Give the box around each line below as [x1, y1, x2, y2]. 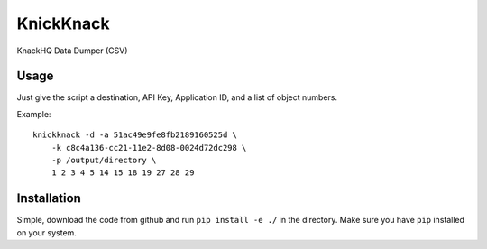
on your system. [16, 226, 77, 238]
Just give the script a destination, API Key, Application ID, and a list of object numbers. [16, 92, 338, 103]
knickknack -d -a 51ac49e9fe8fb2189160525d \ [32, 130, 238, 140]
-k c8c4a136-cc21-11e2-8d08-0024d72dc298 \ [51, 143, 247, 152]
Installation [16, 190, 81, 207]
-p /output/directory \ [51, 155, 157, 166]
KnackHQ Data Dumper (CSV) [16, 45, 128, 56]
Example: [16, 108, 51, 119]
